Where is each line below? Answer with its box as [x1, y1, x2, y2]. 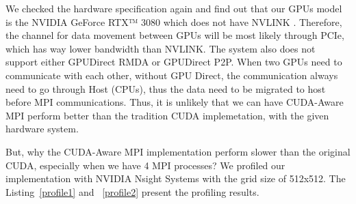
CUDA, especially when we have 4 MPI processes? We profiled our [5, 158, 285, 172]
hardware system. [5, 121, 79, 136]
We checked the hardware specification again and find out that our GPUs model [5, 1, 342, 15]
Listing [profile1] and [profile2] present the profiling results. [5, 184, 259, 199]
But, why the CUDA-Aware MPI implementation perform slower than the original [5, 144, 351, 158]
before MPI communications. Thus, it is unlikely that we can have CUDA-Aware [5, 95, 344, 109]
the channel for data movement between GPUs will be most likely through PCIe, [5, 28, 344, 42]
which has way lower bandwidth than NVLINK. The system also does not [5, 41, 316, 55]
